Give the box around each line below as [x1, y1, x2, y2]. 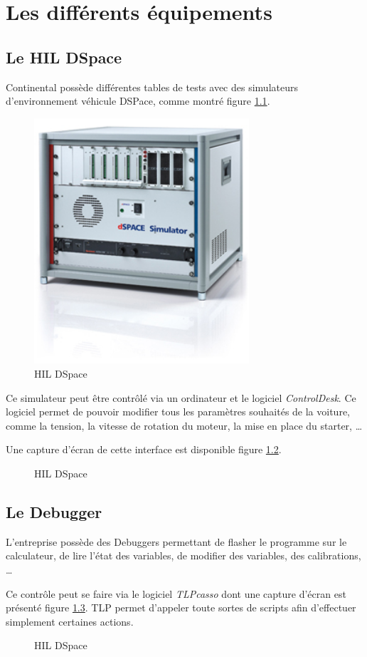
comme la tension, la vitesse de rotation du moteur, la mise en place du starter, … [6, 418, 363, 433]
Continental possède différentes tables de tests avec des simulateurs [6, 79, 298, 94]
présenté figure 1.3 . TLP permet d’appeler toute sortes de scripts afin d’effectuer [6, 600, 356, 615]
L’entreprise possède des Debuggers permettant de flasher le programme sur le [6, 534, 347, 549]
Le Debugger [6, 501, 102, 522]
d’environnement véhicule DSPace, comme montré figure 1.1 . [6, 93, 270, 108]
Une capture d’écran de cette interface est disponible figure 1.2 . [6, 442, 282, 457]
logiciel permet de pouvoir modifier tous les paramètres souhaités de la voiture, [6, 404, 350, 419]
